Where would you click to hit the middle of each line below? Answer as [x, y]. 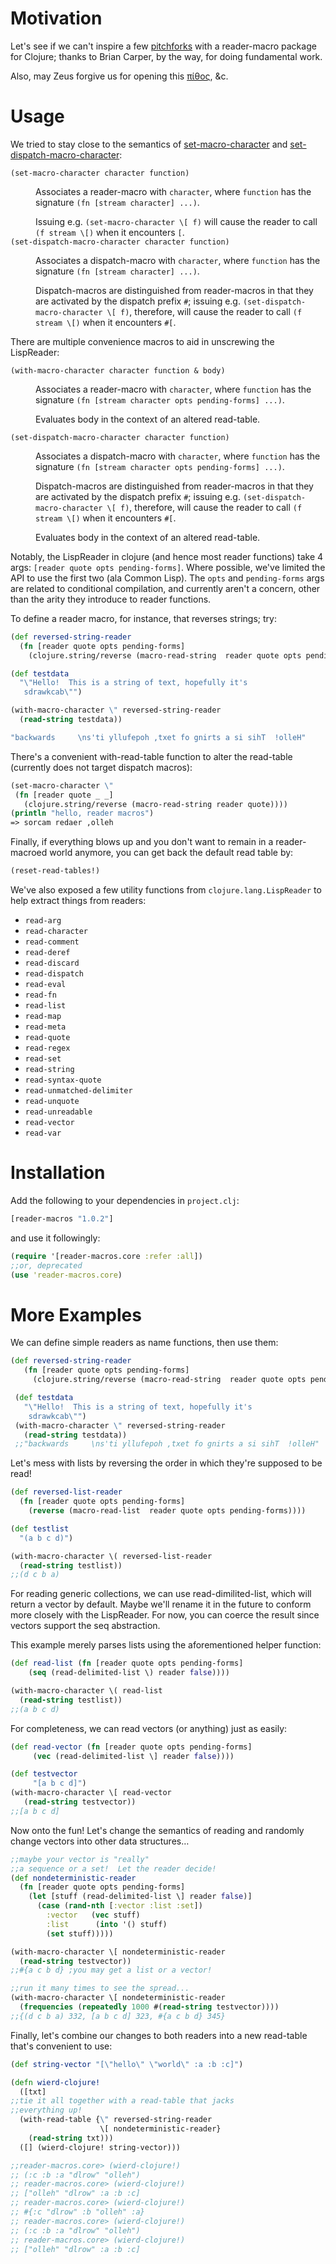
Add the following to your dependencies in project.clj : [125, 1200]
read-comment [52, 942]
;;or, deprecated [46, 1265]
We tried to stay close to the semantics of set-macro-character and [149, 144]
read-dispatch [54, 974]
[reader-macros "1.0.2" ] [62, 1218]
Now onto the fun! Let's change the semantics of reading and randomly [157, 1830]
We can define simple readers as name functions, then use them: [144, 1343]
